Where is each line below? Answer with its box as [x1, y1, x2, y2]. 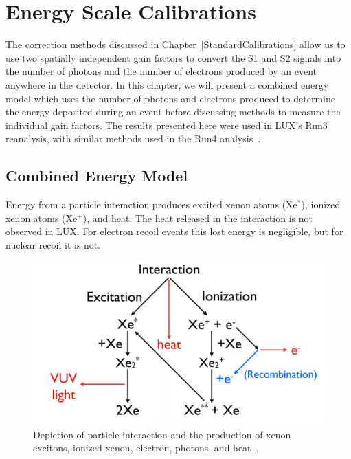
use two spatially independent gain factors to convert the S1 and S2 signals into [5, 50, 341, 65]
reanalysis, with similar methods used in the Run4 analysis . [5, 131, 261, 146]
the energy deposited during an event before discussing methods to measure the [5, 104, 341, 119]
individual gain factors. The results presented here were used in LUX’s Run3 [5, 117, 328, 132]
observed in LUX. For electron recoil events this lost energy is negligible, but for [5, 224, 343, 238]
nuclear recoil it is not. [5, 237, 101, 251]
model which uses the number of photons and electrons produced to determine [5, 91, 335, 105]
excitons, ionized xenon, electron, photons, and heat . [33, 440, 259, 455]
